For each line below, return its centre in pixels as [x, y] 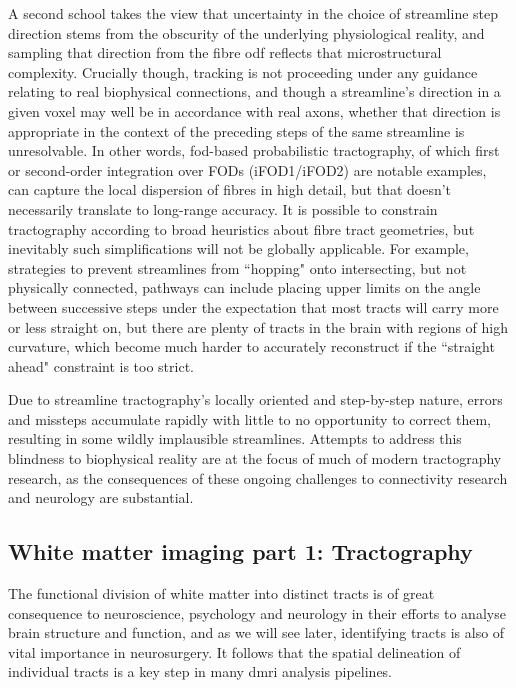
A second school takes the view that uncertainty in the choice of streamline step [253, 13]
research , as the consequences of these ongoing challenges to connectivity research [258, 477]
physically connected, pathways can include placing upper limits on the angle [244, 287]
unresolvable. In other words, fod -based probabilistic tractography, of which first [254, 150]
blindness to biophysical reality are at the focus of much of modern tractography [255, 458]
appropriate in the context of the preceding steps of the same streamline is [236, 130]
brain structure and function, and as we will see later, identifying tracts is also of [256, 632]
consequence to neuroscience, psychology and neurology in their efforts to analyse [257, 612]
